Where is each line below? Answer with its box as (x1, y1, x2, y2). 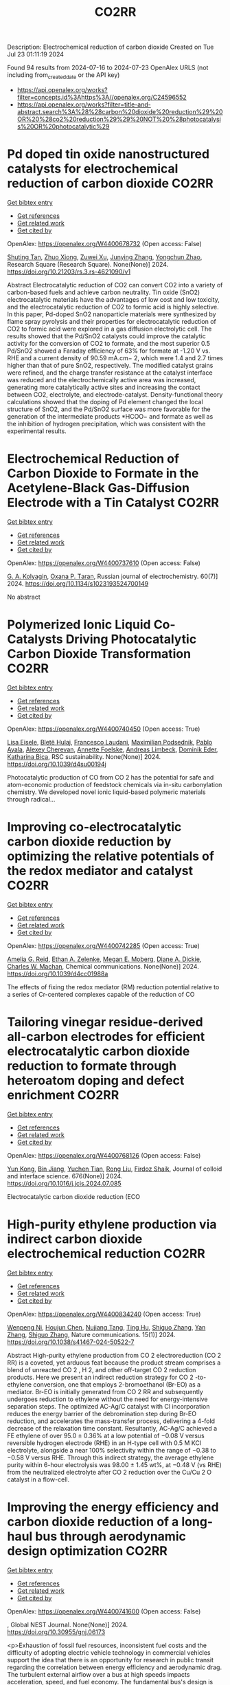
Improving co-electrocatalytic (7, 819, 182, 835)
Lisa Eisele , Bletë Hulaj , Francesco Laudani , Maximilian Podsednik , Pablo (7, 738, 213, 746)
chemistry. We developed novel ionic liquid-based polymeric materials (7, 788, 206, 796)
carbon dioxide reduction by (7, 833, 172, 849)
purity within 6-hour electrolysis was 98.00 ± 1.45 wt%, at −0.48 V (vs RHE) (7, 1460, 222, 1468)
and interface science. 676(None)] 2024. (7, 1171, 123, 1180)
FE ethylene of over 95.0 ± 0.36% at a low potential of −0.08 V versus (7, 1431, 205, 1440)
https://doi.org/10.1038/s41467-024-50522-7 (7, 1338, 135, 1346)
